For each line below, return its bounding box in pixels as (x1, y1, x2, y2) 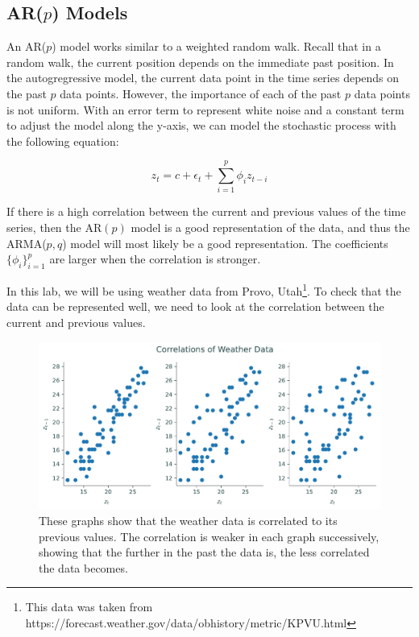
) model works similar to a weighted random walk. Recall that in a (52, 38, 381, 55)
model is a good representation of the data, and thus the (131, 219, 410, 236)
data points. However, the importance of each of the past (60, 85, 342, 101)
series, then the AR (6, 219, 102, 236)
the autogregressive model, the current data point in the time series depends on (6, 69, 400, 86)
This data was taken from (25, 598, 153, 615)
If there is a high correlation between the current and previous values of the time (6, 203, 406, 220)
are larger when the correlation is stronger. (49, 250, 261, 267)
